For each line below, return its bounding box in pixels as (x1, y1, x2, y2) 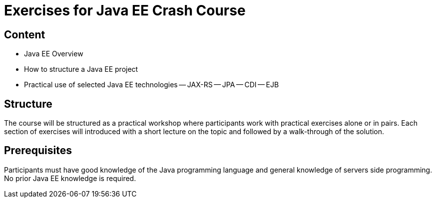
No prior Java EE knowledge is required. (4, 174, 136, 183)
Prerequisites (4, 144, 72, 157)
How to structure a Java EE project (24, 65, 138, 74)
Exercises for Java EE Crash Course (4, 2, 246, 19)
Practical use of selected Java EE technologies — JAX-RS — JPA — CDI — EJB (24, 80, 279, 89)
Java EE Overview (24, 49, 83, 58)
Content (4, 28, 45, 41)
